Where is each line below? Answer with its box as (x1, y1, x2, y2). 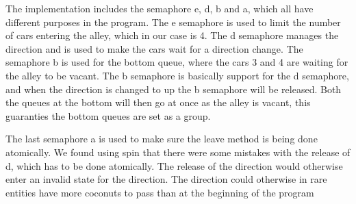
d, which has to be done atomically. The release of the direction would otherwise (5, 158, 343, 173)
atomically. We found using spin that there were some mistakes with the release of (5, 144, 351, 159)
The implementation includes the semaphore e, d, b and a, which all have (5, 1, 314, 15)
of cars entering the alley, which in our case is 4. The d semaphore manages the (5, 28, 339, 42)
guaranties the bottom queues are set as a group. (5, 108, 211, 123)
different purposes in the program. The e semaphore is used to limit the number (5, 14, 341, 29)
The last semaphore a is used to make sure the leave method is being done (5, 131, 318, 146)
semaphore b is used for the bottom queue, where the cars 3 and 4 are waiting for (5, 55, 348, 69)
